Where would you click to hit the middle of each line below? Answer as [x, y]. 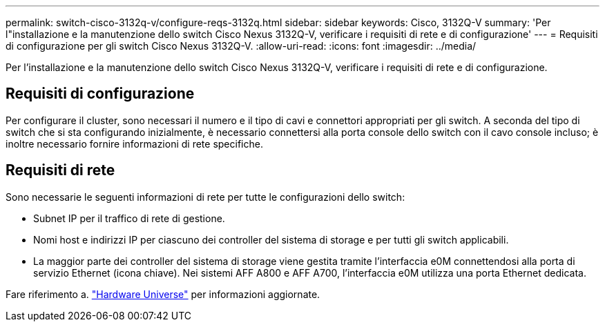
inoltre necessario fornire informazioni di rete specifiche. [134, 143]
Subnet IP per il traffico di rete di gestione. [129, 218]
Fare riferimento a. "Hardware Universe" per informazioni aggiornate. [163, 294]
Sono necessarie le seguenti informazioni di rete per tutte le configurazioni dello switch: [205, 197]
